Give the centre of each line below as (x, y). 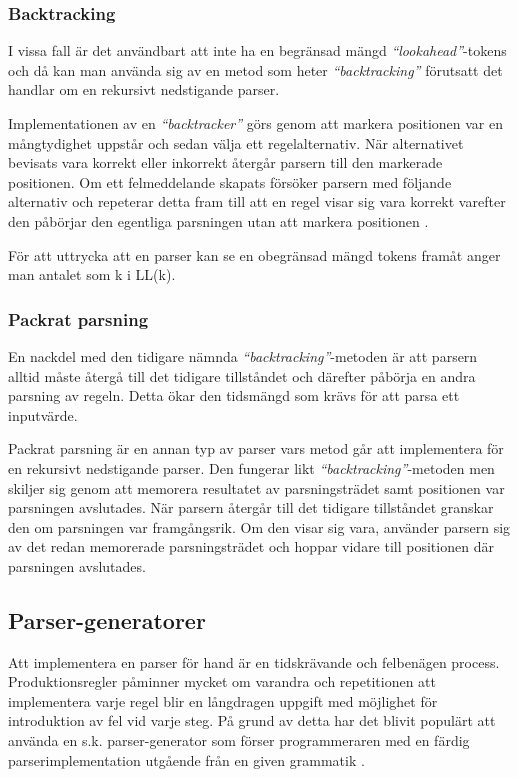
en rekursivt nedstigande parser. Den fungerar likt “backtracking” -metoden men (251, 467)
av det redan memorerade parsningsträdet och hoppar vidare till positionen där (251, 546)
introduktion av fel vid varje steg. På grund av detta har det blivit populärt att (252, 720)
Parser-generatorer (107, 619)
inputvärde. (43, 414)
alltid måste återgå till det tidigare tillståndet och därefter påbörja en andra (242, 375)
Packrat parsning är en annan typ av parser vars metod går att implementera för (256, 448)
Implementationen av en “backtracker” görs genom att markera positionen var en (256, 123)
